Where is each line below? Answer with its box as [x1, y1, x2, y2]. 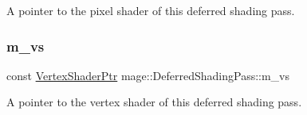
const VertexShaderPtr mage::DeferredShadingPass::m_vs [6, 67, 290, 83]
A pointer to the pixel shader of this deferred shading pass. [6, 2, 295, 18]
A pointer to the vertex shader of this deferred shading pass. [6, 94, 302, 110]
